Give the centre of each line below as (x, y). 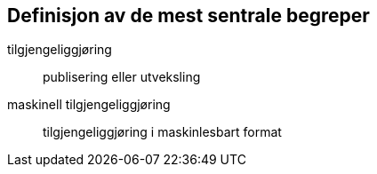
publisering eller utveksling (122, 77)
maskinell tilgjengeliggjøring (89, 105)
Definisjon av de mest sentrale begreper (188, 16)
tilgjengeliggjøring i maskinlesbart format (162, 132)
